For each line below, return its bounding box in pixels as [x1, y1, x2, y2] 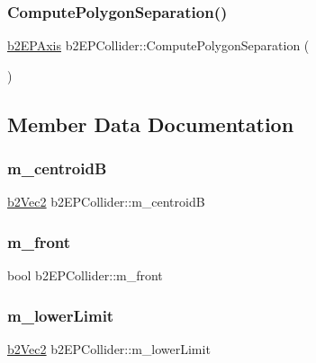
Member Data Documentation [7, 110, 294, 137]
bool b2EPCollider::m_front [7, 266, 163, 285]
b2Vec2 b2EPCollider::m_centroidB [7, 192, 205, 211]
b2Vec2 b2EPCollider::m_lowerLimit [7, 340, 211, 359]
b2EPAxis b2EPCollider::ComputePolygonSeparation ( [7, 36, 310, 55]
